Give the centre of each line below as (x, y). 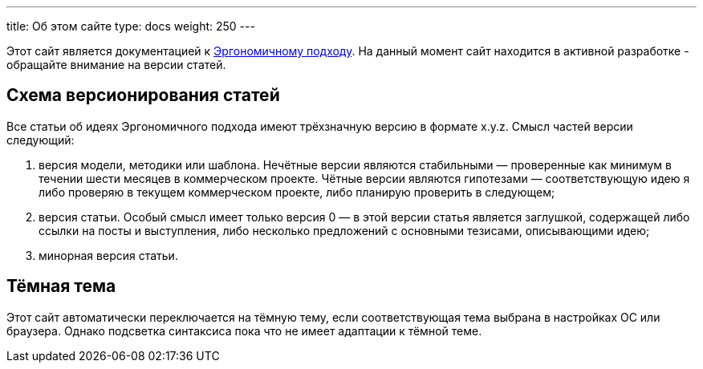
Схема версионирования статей (143, 95)
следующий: (41, 140)
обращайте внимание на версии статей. (116, 65)
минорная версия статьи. (108, 255)
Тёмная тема (61, 286)
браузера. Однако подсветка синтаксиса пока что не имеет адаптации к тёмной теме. (244, 330)
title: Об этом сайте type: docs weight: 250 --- (131, 26)
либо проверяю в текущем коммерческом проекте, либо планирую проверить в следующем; (297, 192)
